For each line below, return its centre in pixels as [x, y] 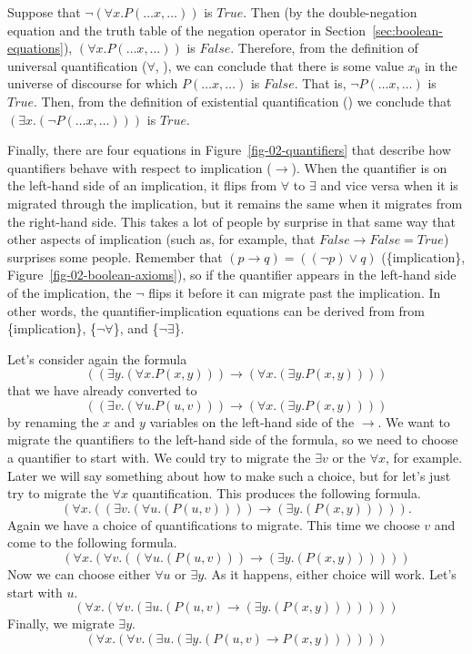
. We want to [414, 421]
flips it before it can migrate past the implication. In [295, 292]
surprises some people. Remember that [115, 256]
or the [349, 458]
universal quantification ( [77, 65]
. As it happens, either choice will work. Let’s [330, 574]
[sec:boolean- [407, 30]
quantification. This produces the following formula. [276, 493]
